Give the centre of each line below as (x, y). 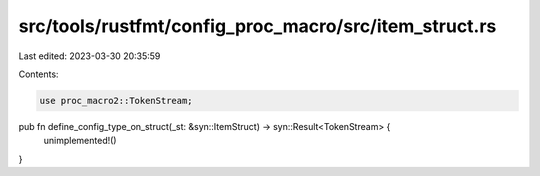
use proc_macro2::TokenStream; (116, 100)
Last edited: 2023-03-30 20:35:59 (89, 56)
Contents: (38, 74)
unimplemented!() (80, 141)
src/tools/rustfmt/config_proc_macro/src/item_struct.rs (257, 26)
